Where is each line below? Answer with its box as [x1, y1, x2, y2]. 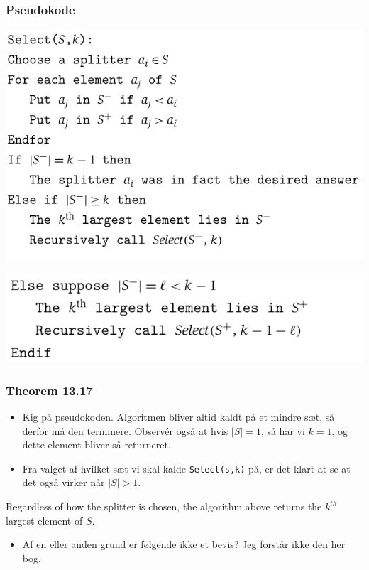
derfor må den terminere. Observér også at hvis [22, 423, 228, 438]
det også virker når [22, 475, 105, 490]
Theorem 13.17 [6, 381, 93, 399]
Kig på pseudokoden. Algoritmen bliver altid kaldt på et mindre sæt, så [22, 409, 335, 424]
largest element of [6, 512, 83, 527]
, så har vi [260, 423, 305, 438]
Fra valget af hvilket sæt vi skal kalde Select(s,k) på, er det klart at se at [22, 461, 351, 475]
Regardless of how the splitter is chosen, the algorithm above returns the [6, 499, 322, 514]
